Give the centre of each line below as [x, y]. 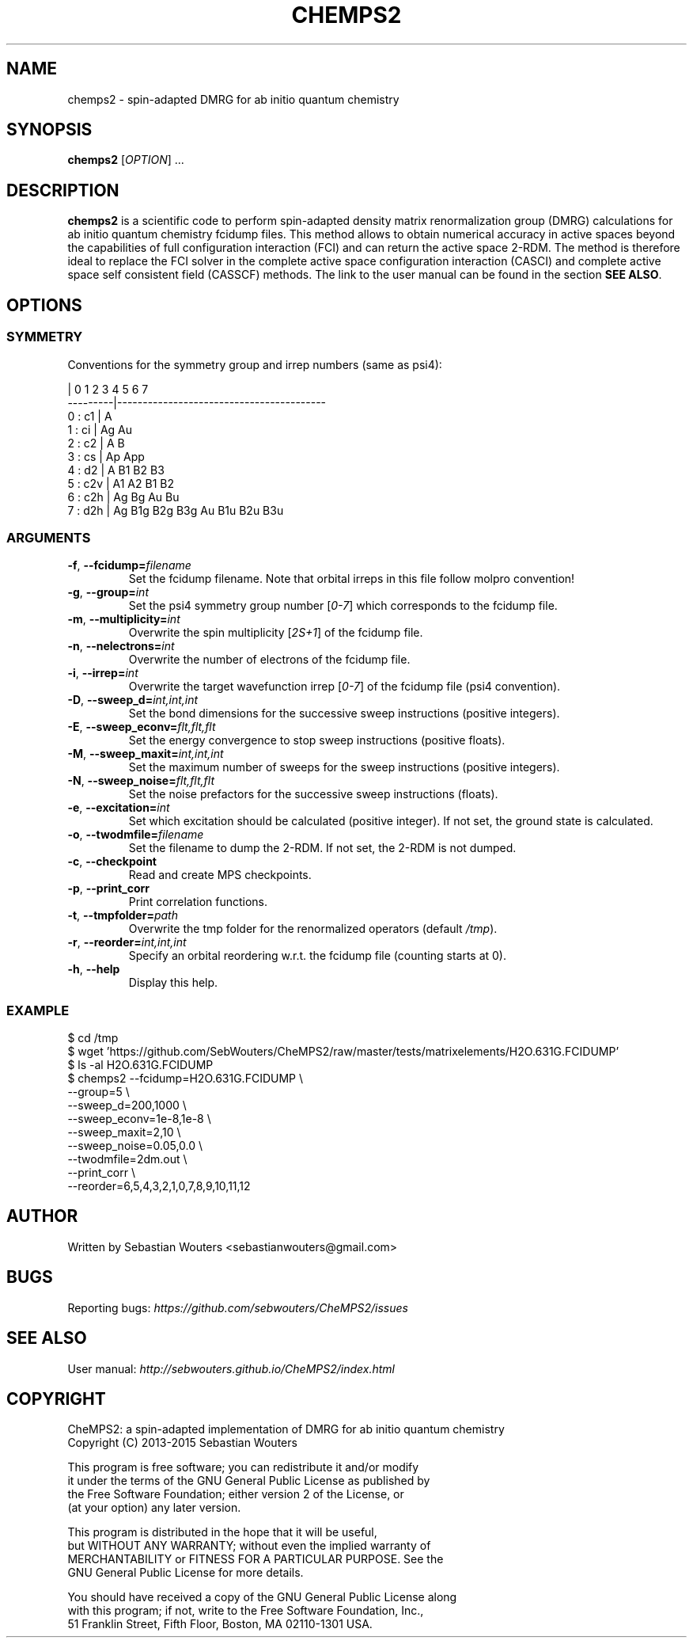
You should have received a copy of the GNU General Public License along [262, 1597]
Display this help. [173, 983]
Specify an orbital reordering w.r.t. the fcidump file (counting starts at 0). [318, 956]
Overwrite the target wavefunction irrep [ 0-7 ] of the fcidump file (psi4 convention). [345, 687]
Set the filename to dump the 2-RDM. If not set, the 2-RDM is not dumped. [322, 848]
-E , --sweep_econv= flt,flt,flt [142, 727]
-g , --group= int [108, 592]
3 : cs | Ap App [106, 456]
